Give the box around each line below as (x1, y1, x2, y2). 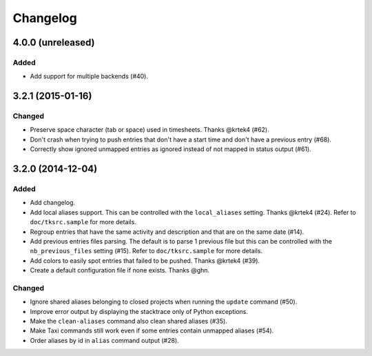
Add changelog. (30, 199, 76, 207)
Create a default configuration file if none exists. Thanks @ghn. (30, 266, 210, 275)
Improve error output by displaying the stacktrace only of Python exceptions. (30, 307, 248, 315)
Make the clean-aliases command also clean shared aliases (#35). (30, 317, 227, 326)
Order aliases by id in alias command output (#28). (30, 336, 179, 344)
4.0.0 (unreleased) (12, 37, 95, 48)
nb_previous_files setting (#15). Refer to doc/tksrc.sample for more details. (30, 247, 263, 255)
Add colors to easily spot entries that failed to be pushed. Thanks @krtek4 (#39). (30, 256, 260, 265)
